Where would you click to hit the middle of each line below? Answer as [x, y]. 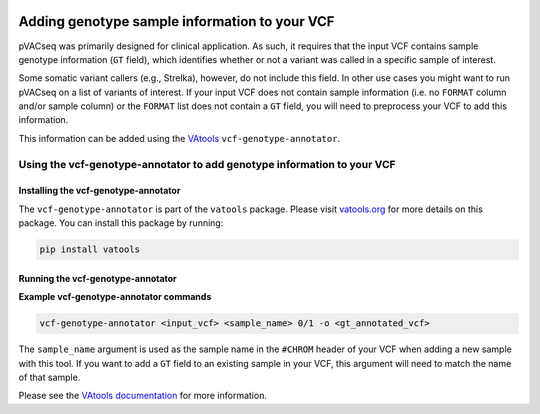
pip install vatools [89, 249]
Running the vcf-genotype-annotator [97, 278]
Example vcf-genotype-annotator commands [115, 297]
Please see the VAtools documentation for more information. [142, 396]
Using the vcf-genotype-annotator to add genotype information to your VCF [207, 164]
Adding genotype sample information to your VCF [176, 21]
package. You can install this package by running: [121, 223]
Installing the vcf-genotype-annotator [99, 191]
